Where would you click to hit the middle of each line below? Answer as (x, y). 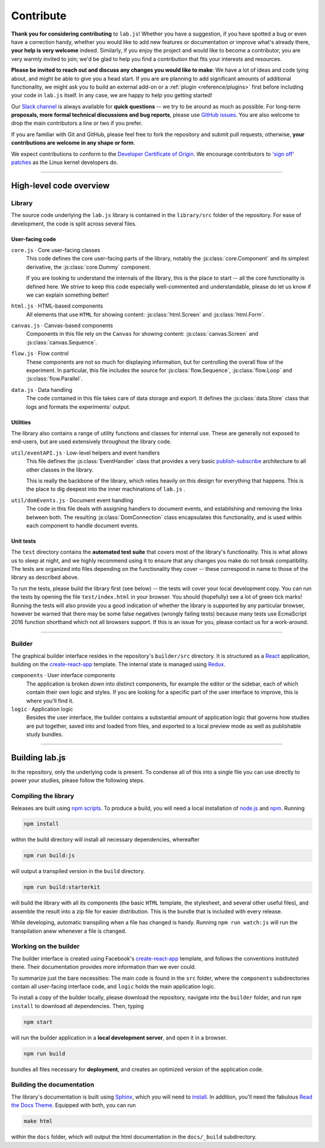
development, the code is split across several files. (74, 224)
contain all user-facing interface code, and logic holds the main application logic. (113, 986)
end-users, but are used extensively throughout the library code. (91, 442)
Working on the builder (45, 947)
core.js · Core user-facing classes (56, 250)
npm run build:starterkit (62, 887)
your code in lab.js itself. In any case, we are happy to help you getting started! (112, 95)
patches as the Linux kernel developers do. (65, 162)
